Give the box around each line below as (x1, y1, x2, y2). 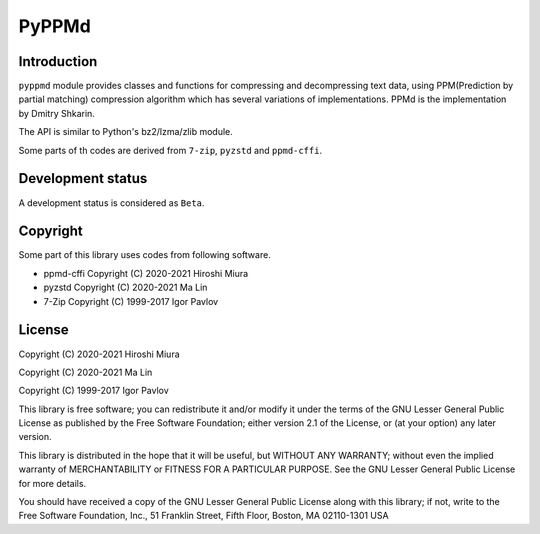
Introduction (18, 53, 98, 70)
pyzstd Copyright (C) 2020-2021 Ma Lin (43, 281, 208, 294)
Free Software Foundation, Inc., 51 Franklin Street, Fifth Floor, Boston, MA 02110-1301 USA (18, 510, 389, 522)
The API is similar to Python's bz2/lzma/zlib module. (18, 126, 234, 138)
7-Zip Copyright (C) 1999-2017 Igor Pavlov (43, 295, 219, 307)
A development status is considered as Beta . (18, 196, 205, 209)
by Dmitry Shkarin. (18, 107, 95, 119)
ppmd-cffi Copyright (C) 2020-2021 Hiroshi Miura (43, 267, 249, 279)
